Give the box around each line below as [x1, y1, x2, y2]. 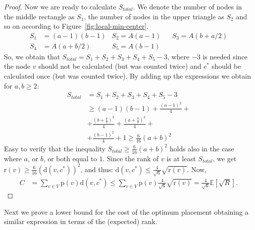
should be [211, 61, 241, 71]
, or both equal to [43, 153, 97, 163]
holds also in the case [169, 143, 234, 153]
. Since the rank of [102, 153, 159, 163]
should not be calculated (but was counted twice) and [38, 61, 202, 71]
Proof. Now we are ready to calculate [4, 1, 116, 11]
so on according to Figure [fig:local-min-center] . [4, 21, 149, 31]
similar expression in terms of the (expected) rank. [4, 216, 157, 227]
